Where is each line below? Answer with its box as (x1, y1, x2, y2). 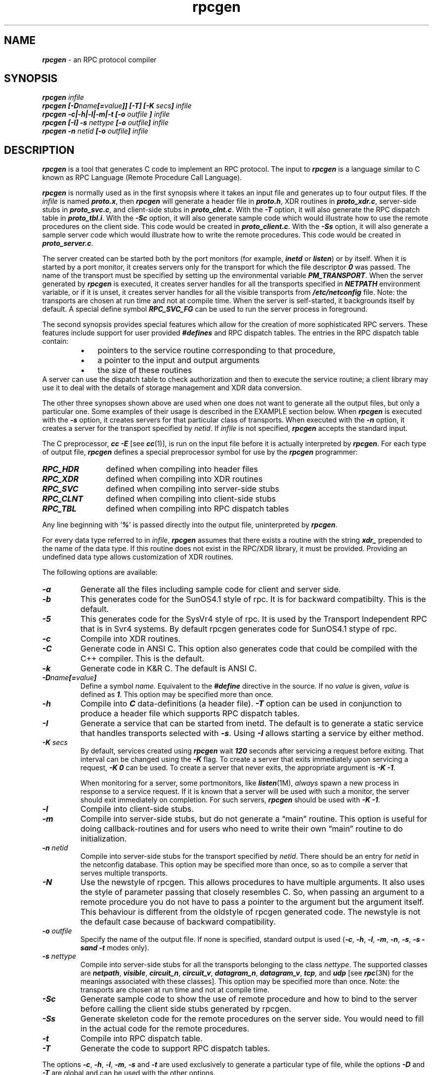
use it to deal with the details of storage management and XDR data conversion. (42, 383, 302, 392)
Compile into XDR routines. (80, 634, 180, 644)
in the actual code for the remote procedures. (80, 1024, 250, 1034)
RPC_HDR (42, 464, 79, 474)
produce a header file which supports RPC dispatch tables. (80, 708, 300, 719)
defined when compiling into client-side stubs (106, 494, 276, 504)
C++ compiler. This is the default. (80, 654, 205, 664)
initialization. (80, 834, 127, 844)
